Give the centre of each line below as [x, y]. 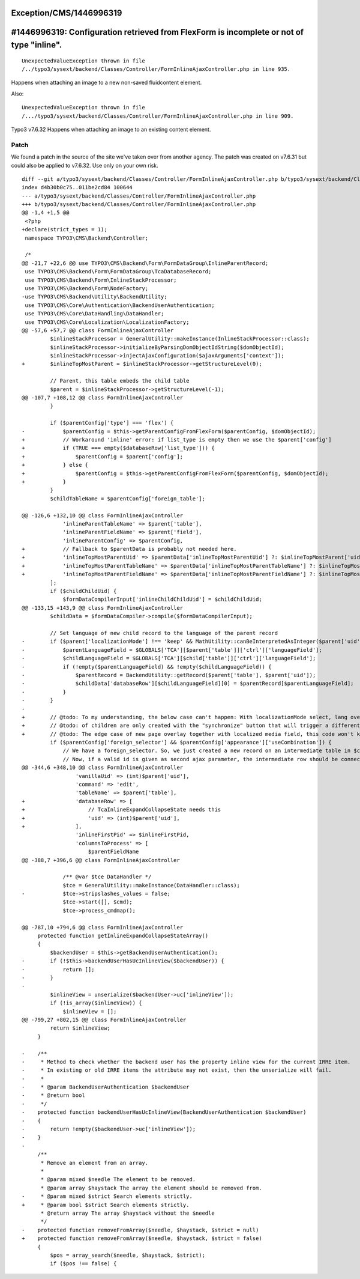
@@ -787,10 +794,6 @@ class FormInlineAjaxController [102, 927]
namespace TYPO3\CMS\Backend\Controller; [87, 238]
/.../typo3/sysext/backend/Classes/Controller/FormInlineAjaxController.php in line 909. [158, 116]
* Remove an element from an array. [94, 1163]
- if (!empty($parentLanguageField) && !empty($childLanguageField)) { [147, 667]
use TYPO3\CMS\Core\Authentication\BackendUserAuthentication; [120, 305]
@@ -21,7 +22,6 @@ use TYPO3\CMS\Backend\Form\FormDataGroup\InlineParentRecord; [145, 263]
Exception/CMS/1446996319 [67, 13]
